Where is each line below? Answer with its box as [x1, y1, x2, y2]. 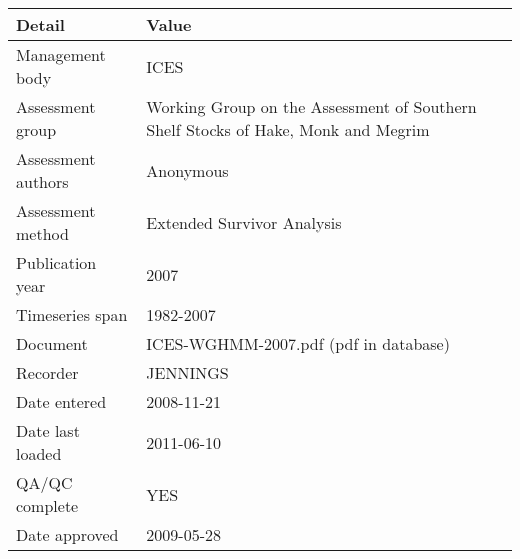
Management [16, 43, 106, 66]
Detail [16, 13, 65, 36]
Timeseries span [16, 303, 128, 326]
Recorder [16, 361, 79, 384]
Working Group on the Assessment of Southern [146, 95, 477, 118]
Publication [16, 251, 97, 274]
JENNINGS [146, 361, 229, 384]
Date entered [16, 390, 107, 413]
